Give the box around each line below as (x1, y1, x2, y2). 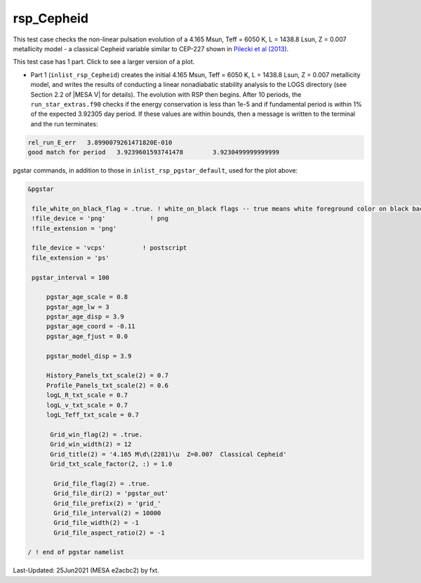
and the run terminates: (30, 119, 98, 128)
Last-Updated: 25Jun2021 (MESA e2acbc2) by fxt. (13, 566, 159, 575)
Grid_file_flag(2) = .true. (53, 479, 150, 488)
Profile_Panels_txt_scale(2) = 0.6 (46, 381, 168, 389)
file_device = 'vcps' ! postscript (32, 244, 187, 252)
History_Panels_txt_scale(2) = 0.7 (46, 372, 168, 380)
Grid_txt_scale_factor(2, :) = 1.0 (50, 460, 173, 468)
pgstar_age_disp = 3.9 (46, 313, 124, 321)
